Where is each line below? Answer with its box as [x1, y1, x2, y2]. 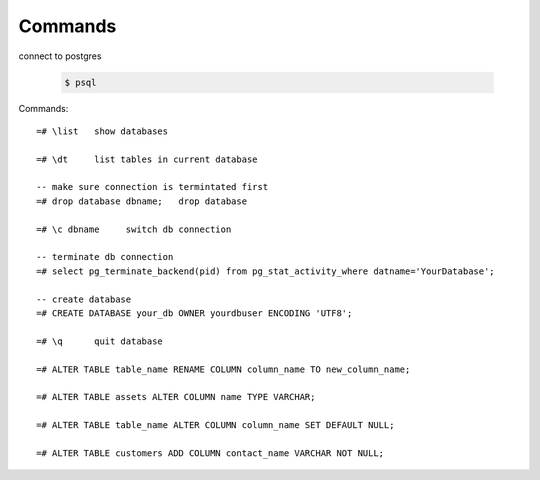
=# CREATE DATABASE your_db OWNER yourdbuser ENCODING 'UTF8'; [36, 307, 353, 319]
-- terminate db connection [36, 251, 174, 263]
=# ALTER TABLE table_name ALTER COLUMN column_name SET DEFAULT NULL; [36, 420, 395, 431]
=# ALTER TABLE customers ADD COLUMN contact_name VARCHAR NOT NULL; [36, 447, 385, 459]
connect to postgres [18, 50, 102, 62]
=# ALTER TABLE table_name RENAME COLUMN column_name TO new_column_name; [36, 363, 411, 375]
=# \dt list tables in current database [36, 153, 259, 165]
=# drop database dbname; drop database [36, 195, 248, 207]
